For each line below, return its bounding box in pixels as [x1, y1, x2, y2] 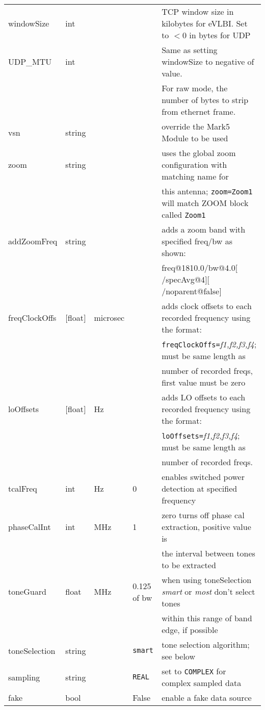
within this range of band [162, 612, 252, 624]
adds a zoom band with [162, 223, 246, 235]
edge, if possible [162, 624, 218, 636]
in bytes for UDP [189, 29, 251, 41]
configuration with [162, 159, 227, 170]
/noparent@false [162, 285, 220, 297]
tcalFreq [8, 483, 37, 494]
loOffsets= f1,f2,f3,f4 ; [162, 429, 240, 441]
